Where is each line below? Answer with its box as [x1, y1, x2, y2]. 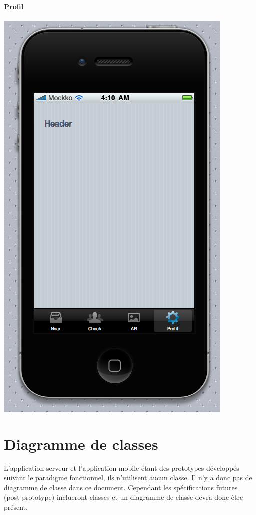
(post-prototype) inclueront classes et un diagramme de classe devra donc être [4, 492, 243, 502]
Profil [4, 1, 24, 11]
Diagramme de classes [4, 433, 158, 454]
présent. [4, 501, 28, 512]
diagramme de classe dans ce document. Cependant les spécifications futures [4, 482, 238, 492]
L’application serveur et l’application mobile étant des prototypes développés [4, 462, 239, 473]
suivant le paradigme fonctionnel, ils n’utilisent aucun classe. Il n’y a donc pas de [4, 472, 252, 483]
